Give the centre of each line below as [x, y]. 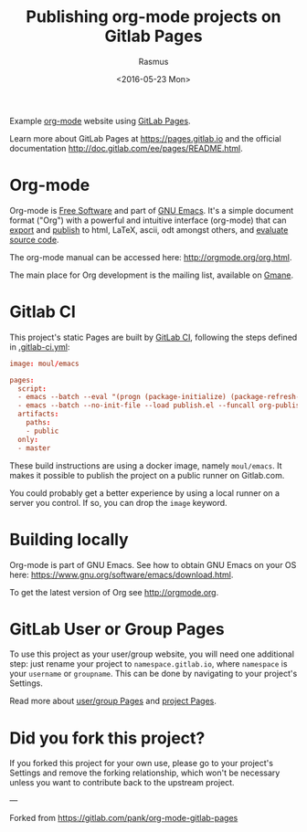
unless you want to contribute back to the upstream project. [122, 783]
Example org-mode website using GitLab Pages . [100, 121]
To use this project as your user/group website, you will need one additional [152, 654]
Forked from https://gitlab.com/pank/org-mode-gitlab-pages [124, 818]
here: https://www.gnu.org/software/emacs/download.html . [122, 574]
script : [32, 389]
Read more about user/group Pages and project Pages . [113, 701]
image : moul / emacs [44, 363]
